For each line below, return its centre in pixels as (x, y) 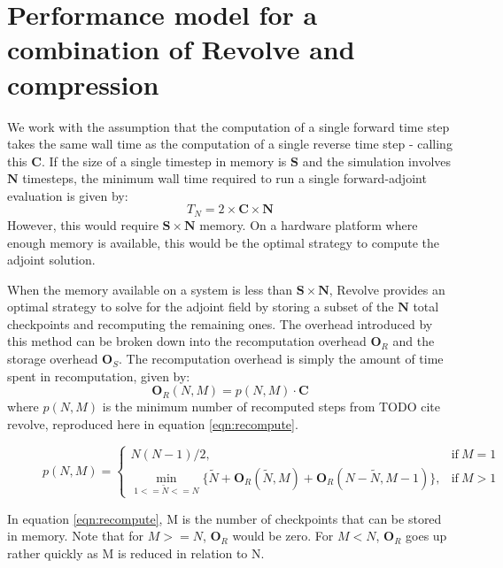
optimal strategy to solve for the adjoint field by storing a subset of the (201, 307)
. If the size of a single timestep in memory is (164, 161)
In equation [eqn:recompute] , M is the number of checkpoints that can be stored (224, 518)
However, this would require (83, 224)
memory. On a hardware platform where (309, 224)
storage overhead (53, 359)
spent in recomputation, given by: (99, 376)
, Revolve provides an (387, 289)
